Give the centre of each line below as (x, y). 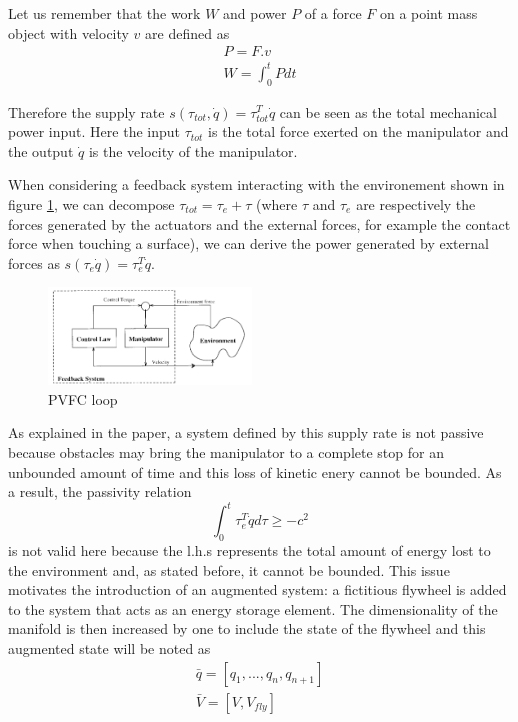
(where (277, 203)
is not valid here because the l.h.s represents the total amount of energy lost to (249, 550)
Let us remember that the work (104, 13)
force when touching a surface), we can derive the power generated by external (248, 243)
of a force (333, 13)
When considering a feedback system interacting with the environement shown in (256, 184)
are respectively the (416, 203)
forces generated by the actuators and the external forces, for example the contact (259, 223)
